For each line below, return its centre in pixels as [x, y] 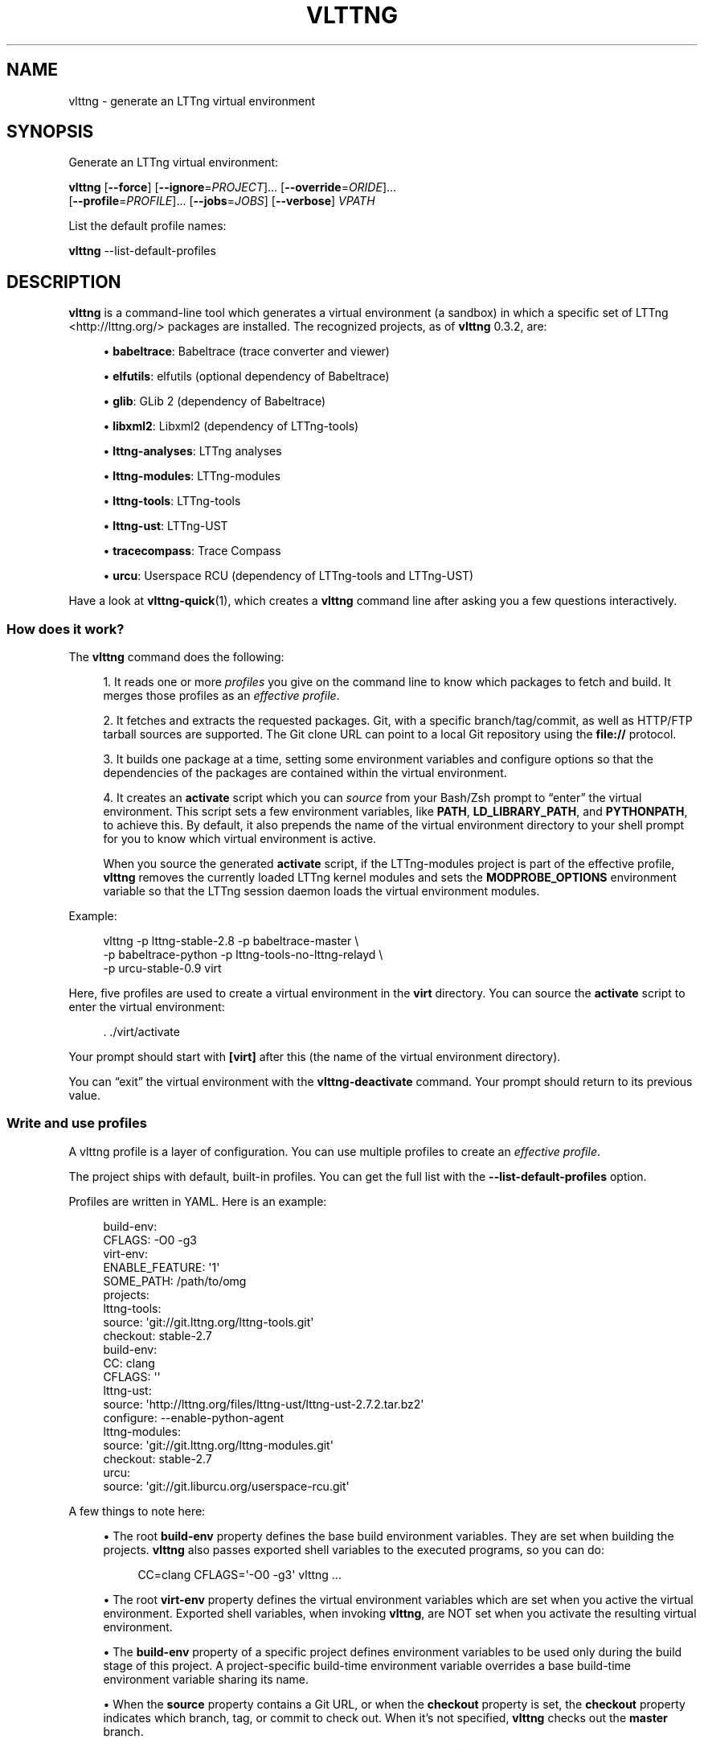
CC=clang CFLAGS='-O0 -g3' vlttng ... [239, 1574]
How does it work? [65, 629]
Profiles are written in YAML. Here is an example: [198, 1201]
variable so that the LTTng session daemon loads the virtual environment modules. [321, 891]
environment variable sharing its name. [206, 1679]
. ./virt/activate [141, 1032]
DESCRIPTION [64, 282]
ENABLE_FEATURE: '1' [162, 1267]
